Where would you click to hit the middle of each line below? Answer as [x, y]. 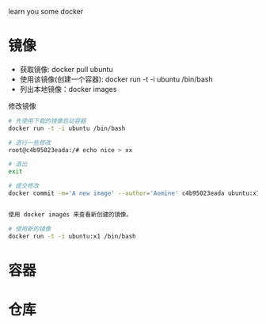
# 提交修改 [24, 186]
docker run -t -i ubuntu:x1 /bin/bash [72, 236]
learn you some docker [46, 11]
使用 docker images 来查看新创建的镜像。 [70, 214]
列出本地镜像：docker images [68, 89]
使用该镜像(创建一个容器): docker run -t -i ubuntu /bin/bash [116, 79]
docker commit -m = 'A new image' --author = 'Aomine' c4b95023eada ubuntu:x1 [134, 193]
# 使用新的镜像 [30, 229]
